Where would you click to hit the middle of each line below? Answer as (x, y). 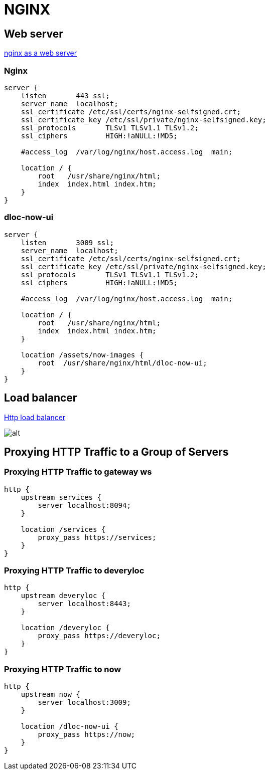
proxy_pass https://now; (87, 735)
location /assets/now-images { (82, 355)
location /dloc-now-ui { (70, 727)
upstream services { (61, 497)
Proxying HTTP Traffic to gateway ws (78, 472)
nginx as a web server (41, 53)
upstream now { (50, 695)
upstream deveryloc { (63, 596)
